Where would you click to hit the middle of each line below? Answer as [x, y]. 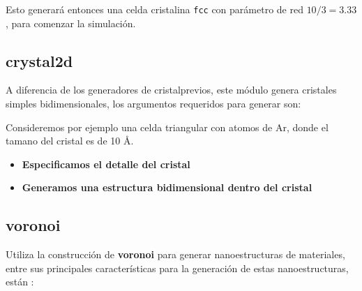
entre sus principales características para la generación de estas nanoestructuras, [177, 268]
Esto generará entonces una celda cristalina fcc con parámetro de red [154, 9]
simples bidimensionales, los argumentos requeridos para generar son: [153, 104]
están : [20, 282]
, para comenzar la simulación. [71, 23]
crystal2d [39, 60]
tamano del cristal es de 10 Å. [70, 141]
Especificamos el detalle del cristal [106, 164]
